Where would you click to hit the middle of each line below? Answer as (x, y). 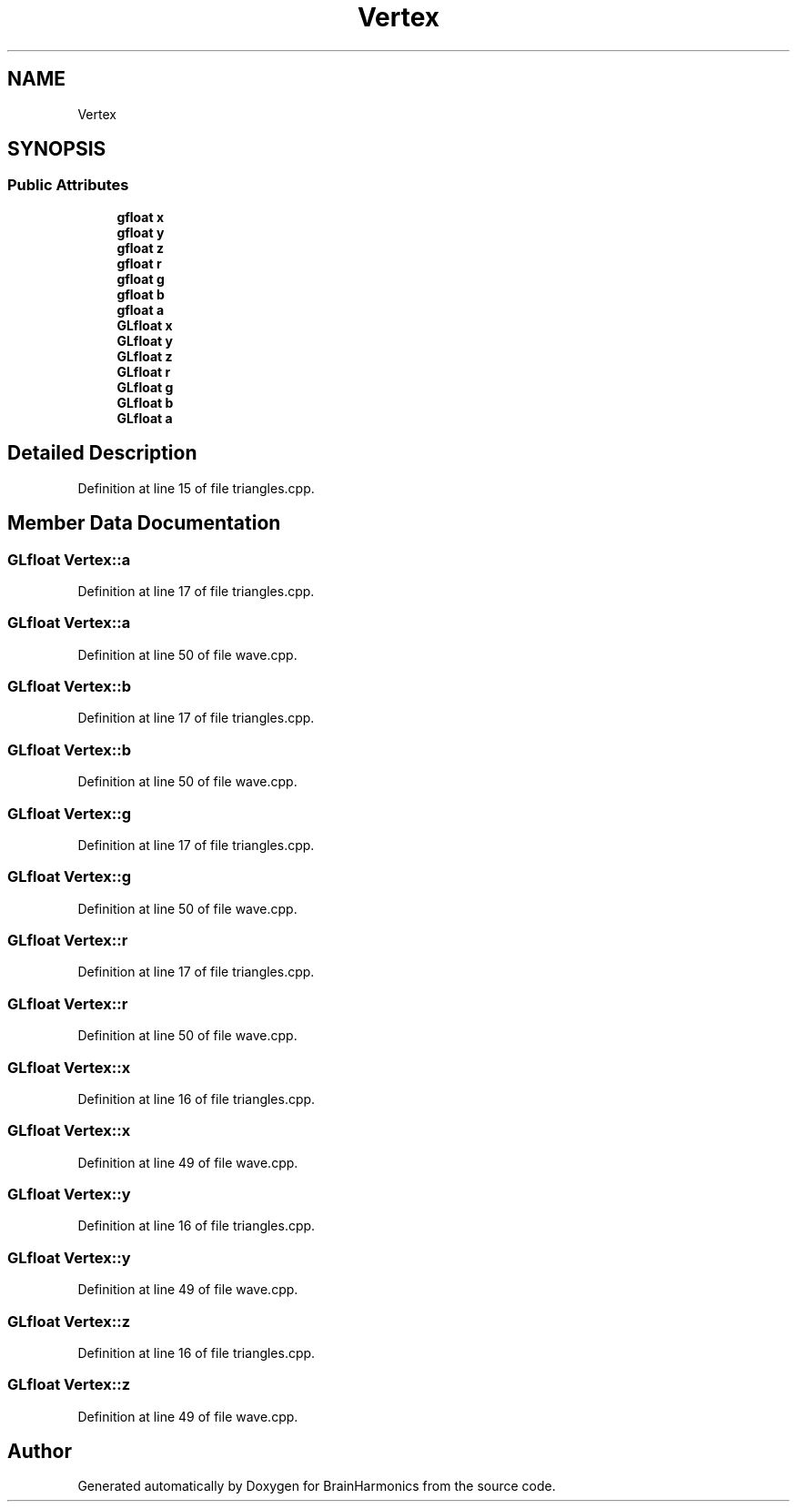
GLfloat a (145, 418)
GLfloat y (145, 340)
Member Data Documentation (144, 523)
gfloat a (141, 309)
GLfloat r (144, 371)
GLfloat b (145, 402)
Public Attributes (68, 185)
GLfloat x (145, 325)
